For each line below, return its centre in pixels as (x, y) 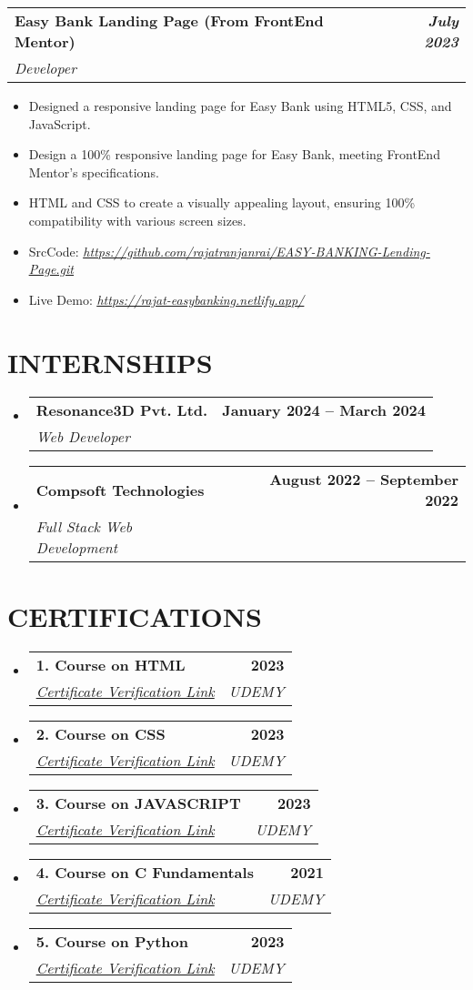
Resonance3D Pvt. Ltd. (122, 410)
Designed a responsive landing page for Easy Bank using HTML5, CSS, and (240, 106)
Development (77, 548)
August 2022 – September (364, 480)
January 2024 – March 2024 (324, 410)
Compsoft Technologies (120, 490)
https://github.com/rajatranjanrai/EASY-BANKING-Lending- (257, 251)
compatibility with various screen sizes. (137, 220)
